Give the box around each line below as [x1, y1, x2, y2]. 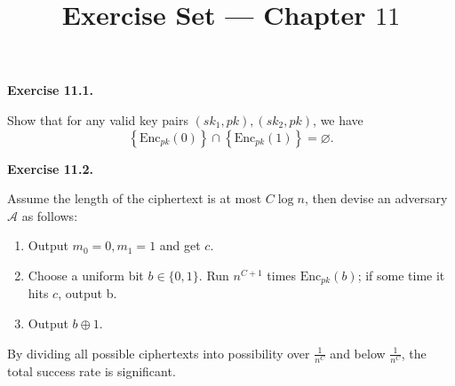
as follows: [21, 206, 78, 225]
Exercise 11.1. [7, 81, 93, 99]
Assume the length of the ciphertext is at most [7, 189, 262, 208]
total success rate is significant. [7, 361, 176, 380]
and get [159, 236, 201, 255]
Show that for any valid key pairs [7, 110, 188, 129]
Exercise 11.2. [7, 159, 93, 177]
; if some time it [357, 265, 445, 284]
